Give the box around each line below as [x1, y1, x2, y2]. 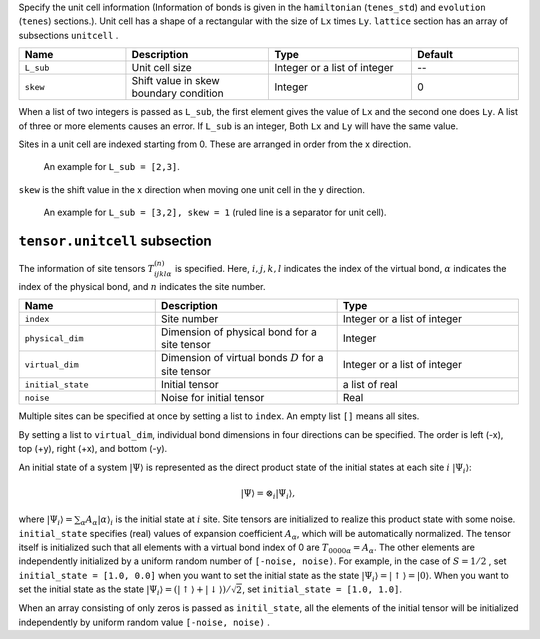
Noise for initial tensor [160, 391, 265, 405]
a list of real [342, 378, 399, 392]
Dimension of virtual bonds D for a [160, 351, 324, 365]
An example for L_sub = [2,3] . [43, 161, 180, 173]
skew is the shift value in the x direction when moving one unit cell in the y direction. [18, 183, 365, 195]
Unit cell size [131, 61, 192, 75]
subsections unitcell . [18, 29, 119, 41]
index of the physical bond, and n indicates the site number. [18, 280, 266, 292]
